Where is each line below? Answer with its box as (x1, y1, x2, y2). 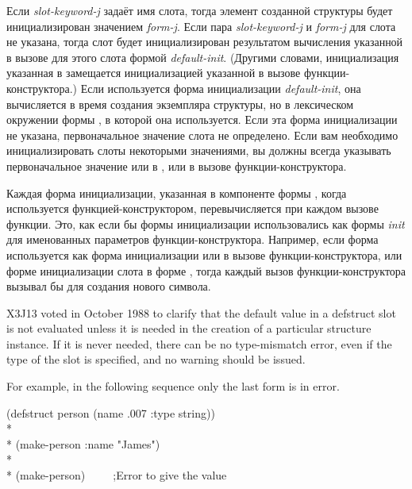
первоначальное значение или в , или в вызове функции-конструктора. (6, 157, 347, 174)
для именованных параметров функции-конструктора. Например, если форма (6, 231, 379, 248)
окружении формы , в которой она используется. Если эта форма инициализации (6, 111, 398, 128)
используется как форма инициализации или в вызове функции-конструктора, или (6, 246, 402, 263)
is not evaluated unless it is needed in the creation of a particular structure (6, 320, 372, 337)
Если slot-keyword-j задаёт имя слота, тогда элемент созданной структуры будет (6, 2, 393, 18)
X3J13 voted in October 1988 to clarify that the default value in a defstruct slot (6, 304, 396, 321)
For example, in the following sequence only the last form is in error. (6, 378, 340, 395)
